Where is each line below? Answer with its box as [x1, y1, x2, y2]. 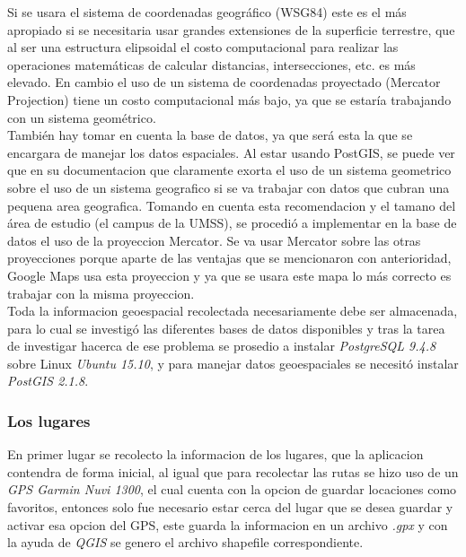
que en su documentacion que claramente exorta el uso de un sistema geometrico [7, 161, 452, 179]
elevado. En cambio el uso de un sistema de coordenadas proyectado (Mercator [7, 73, 441, 91]
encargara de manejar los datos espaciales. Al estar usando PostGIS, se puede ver [7, 143, 455, 161]
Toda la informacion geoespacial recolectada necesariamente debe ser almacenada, [7, 301, 458, 320]
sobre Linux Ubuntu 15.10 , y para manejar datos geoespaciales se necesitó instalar [7, 353, 459, 372]
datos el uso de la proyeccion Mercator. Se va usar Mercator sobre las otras [7, 231, 421, 249]
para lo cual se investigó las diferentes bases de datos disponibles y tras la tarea [7, 318, 445, 337]
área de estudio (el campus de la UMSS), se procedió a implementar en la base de [7, 213, 457, 232]
